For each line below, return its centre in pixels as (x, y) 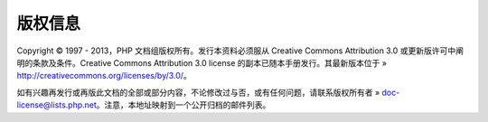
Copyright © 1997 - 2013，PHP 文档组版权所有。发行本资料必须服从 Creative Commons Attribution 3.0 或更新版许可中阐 (240, 51)
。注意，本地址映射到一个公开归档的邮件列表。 (183, 105)
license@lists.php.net (56, 105)
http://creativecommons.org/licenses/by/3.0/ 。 (104, 76)
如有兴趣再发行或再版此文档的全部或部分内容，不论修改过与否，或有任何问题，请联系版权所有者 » (198, 92)
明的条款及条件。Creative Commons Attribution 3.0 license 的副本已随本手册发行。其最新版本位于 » (202, 62)
